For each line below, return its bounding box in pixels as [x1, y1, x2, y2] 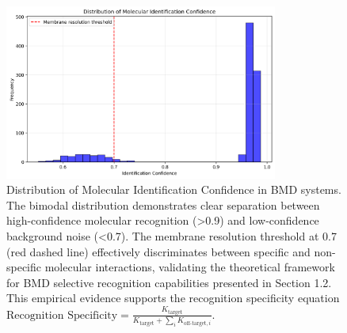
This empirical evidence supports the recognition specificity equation [6, 289, 340, 306]
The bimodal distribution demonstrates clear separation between [6, 196, 320, 213]
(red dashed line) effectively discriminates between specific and [6, 243, 311, 259]
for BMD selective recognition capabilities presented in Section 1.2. [6, 274, 332, 290]
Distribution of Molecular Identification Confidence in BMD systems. [6, 181, 341, 198]
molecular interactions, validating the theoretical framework [44, 259, 335, 275]
